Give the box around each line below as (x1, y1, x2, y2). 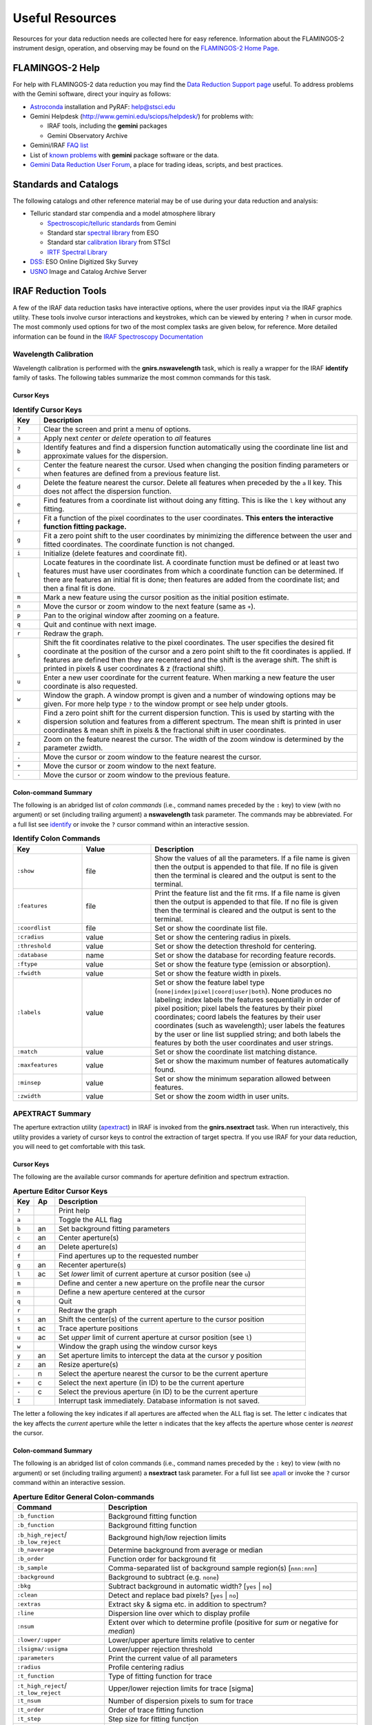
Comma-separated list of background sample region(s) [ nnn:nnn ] (107, 1563, 318, 1573)
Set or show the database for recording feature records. (154, 950, 336, 960)
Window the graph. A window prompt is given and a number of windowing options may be (43, 690, 336, 700)
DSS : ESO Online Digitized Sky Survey (30, 257, 138, 266)
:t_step (17, 1715, 41, 1723)
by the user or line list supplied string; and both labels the (154, 1029, 341, 1038)
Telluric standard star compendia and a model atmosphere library (30, 209, 216, 217)
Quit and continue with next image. (43, 620, 157, 629)
